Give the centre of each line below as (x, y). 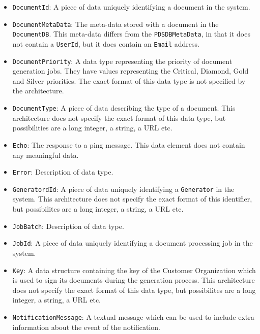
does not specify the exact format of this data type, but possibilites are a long (134, 290)
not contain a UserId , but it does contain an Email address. (106, 43)
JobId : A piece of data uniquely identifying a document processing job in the (133, 243)
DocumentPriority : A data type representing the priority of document (122, 61)
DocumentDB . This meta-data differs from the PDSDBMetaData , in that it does (131, 34)
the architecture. (38, 91)
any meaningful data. (46, 155)
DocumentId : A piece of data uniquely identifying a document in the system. (131, 7)
